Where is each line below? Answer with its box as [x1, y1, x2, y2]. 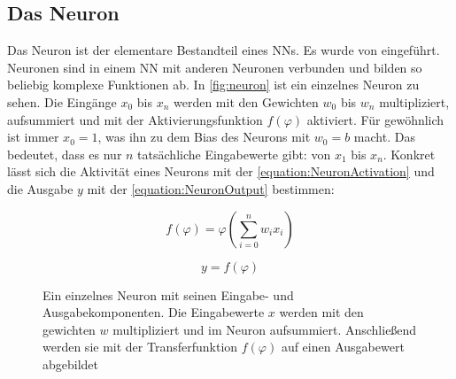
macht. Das [353, 128, 415, 146]
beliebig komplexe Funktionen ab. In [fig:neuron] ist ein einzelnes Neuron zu [7, 75, 420, 94]
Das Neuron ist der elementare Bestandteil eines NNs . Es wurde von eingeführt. [7, 41, 440, 59]
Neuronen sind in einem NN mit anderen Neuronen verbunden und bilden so [7, 58, 422, 76]
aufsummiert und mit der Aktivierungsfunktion [7, 110, 263, 128]
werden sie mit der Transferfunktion [43, 337, 238, 356]
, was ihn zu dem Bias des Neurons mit [97, 128, 311, 146]
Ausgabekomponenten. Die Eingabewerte [43, 303, 265, 321]
